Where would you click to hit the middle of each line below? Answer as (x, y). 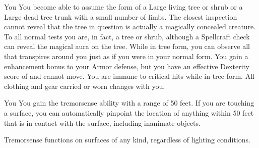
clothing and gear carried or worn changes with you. (85, 86)
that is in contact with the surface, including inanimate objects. (102, 122)
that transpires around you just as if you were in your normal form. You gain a (126, 56)
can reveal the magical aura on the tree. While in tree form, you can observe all (127, 46)
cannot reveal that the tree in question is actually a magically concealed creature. (130, 27)
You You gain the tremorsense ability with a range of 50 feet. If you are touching (129, 103)
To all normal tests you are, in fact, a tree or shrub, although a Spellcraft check (127, 36)
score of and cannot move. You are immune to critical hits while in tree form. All (129, 76)
